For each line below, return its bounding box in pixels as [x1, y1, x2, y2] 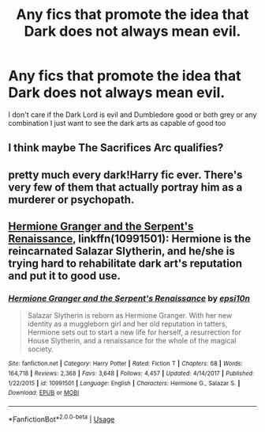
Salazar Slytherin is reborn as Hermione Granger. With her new [27, 311, 233, 320]
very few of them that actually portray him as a [8, 180, 243, 194]
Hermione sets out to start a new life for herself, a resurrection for [27, 328, 242, 337]
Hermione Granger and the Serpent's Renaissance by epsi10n [8, 293, 251, 304]
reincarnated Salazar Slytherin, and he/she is [8, 244, 235, 258]
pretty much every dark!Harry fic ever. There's [8, 168, 243, 181]
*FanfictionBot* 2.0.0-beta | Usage [8, 413, 115, 424]
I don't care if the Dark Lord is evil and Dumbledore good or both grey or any [8, 109, 257, 119]
